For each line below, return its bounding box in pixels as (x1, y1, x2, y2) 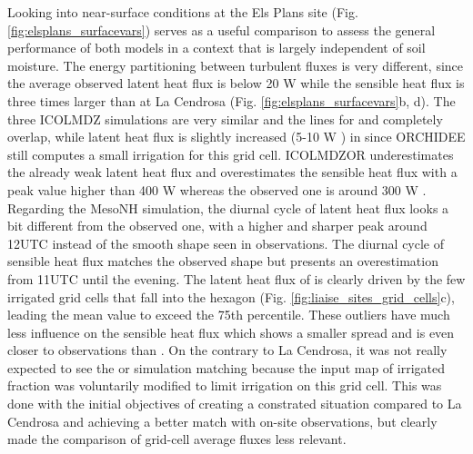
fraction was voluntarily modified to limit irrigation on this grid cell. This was (7, 376, 442, 395)
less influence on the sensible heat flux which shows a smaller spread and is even (7, 322, 455, 341)
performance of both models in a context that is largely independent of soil (7, 38, 426, 57)
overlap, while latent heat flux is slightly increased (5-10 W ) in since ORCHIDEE (7, 127, 466, 146)
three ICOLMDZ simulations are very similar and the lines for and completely (7, 109, 443, 128)
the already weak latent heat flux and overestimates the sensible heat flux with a (7, 163, 458, 182)
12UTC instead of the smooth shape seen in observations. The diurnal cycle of (7, 233, 445, 252)
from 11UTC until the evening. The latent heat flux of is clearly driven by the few (7, 269, 466, 288)
